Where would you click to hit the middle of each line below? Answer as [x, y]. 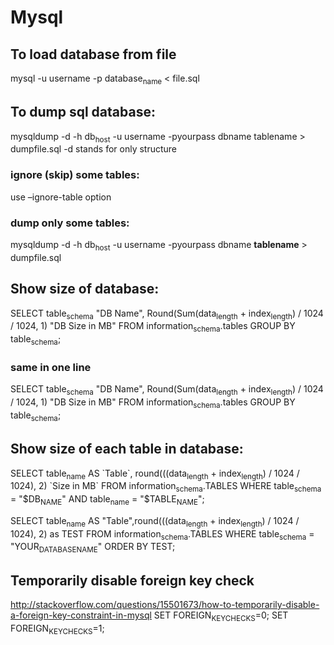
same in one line [51, 367]
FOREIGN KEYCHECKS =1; [57, 629]
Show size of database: [85, 289]
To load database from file [93, 54]
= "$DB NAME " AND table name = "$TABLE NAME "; [107, 500]
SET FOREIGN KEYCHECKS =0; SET [221, 616]
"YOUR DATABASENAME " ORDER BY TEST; [93, 548]
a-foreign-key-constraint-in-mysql [81, 615]
